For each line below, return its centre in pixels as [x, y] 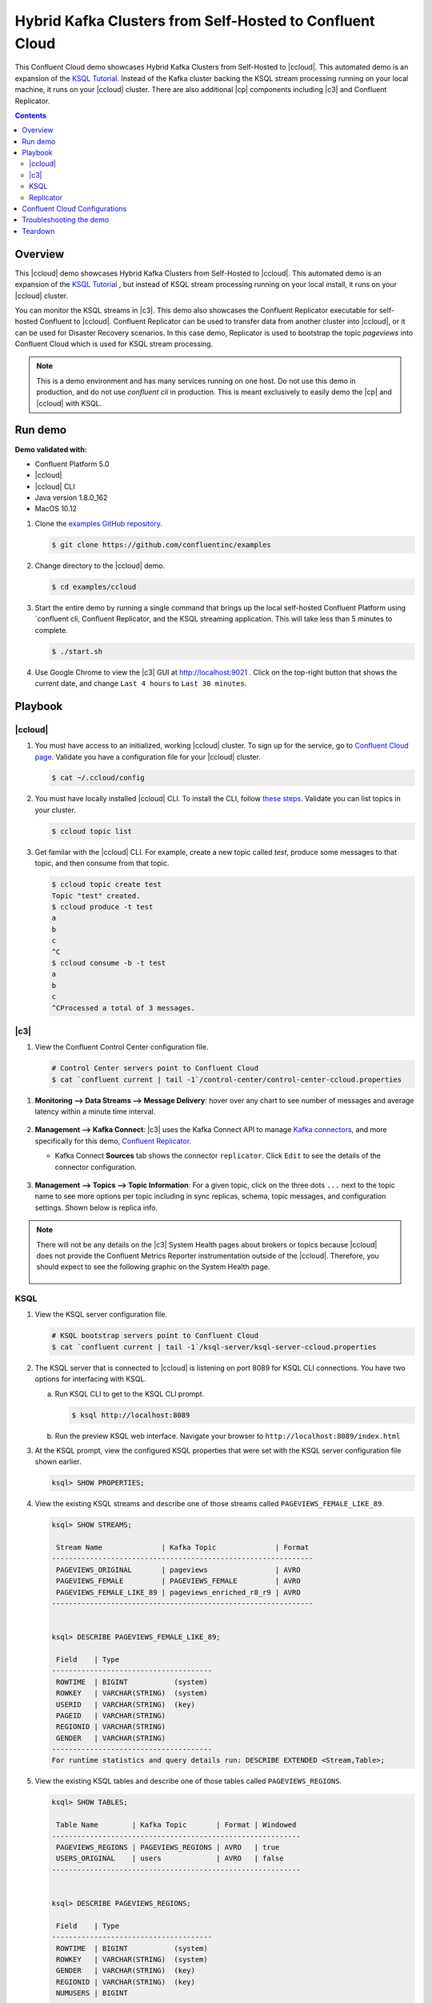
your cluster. [55, 810]
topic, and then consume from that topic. [102, 863]
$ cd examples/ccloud [94, 586]
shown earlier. [58, 1461]
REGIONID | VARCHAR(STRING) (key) [126, 1982]
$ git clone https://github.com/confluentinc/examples [161, 544]
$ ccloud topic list [92, 831]
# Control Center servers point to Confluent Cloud [155, 1068]
